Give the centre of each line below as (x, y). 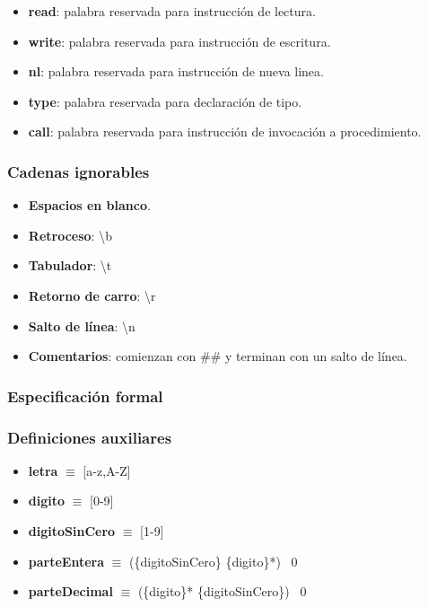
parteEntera (66, 561)
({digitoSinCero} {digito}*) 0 (214, 561)
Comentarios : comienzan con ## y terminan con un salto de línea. (218, 356)
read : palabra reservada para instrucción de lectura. (172, 11)
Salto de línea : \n (82, 325)
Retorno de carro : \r (92, 295)
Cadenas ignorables (79, 171)
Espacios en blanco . (89, 205)
